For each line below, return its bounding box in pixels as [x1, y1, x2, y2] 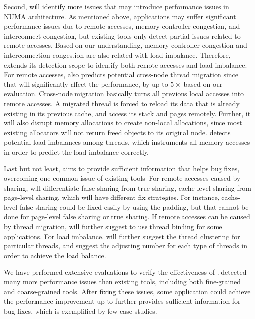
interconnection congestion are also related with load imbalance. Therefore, [4, 49, 231, 60]
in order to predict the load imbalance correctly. [4, 146, 149, 157]
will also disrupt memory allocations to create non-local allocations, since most [4, 118, 242, 128]
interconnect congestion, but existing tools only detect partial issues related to [4, 30, 241, 40]
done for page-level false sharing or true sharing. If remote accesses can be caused [4, 211, 250, 222]
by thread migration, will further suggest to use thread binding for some [4, 221, 222, 232]
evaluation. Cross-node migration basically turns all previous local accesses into [4, 88, 244, 99]
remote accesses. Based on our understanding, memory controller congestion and [4, 40, 247, 50]
